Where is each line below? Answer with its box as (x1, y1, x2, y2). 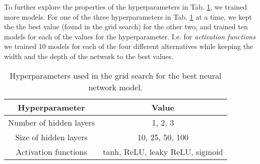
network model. (88, 81, 143, 93)
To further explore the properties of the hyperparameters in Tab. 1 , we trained (4, 2, 247, 12)
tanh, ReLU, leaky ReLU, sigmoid (103, 145, 223, 157)
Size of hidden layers (15, 131, 88, 143)
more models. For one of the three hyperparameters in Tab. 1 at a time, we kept (4, 11, 252, 22)
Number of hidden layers (8, 116, 95, 128)
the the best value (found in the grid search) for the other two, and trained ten (4, 21, 248, 32)
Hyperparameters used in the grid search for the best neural (10, 69, 222, 81)
